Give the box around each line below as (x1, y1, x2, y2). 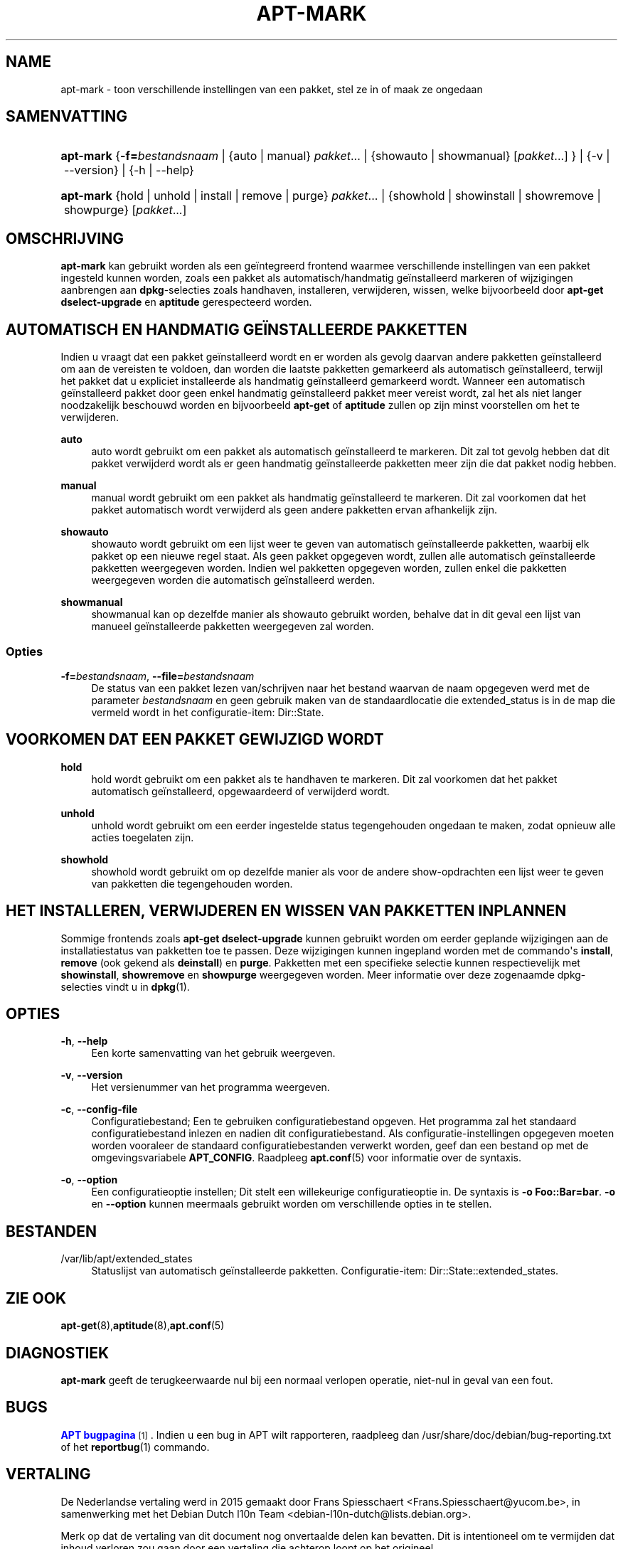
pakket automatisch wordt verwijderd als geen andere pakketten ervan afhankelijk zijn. (91, 504, 497, 516)
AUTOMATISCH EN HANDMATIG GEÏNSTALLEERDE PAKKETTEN (6, 320, 467, 339)
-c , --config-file (60, 1103, 138, 1116)
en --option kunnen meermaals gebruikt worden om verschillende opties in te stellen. (91, 1198, 492, 1210)
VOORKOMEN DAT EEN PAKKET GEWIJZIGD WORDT (6, 730, 384, 749)
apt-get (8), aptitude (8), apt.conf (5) (60, 1319, 225, 1332)
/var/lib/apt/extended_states (60, 1252, 193, 1265)
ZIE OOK (6, 1289, 67, 1307)
